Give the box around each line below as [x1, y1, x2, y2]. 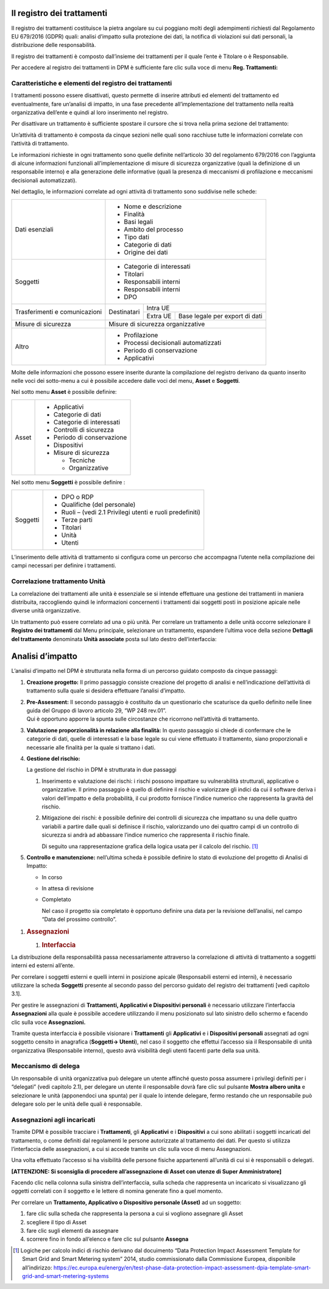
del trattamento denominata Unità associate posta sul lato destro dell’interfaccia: [11, 635, 217, 642]
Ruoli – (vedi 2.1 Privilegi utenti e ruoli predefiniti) [61, 508, 201, 517]
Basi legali [124, 217, 154, 226]
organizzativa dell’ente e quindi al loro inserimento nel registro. [11, 109, 169, 116]
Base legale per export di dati [178, 311, 263, 320]
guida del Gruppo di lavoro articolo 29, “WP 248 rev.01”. [26, 707, 167, 714]
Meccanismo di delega [11, 1062, 80, 1070]
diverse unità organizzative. [11, 607, 81, 614]
